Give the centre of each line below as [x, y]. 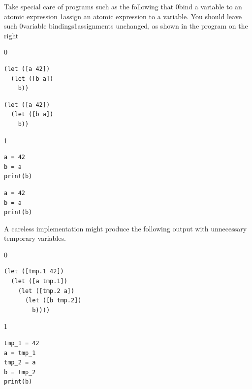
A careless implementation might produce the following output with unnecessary [126, 228]
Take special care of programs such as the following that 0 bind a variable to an [123, 6]
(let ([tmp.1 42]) [34, 272]
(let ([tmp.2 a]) [46, 291]
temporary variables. [35, 238]
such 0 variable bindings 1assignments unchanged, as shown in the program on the [126, 26]
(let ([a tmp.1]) [39, 281]
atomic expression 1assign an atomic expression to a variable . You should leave [123, 16]
